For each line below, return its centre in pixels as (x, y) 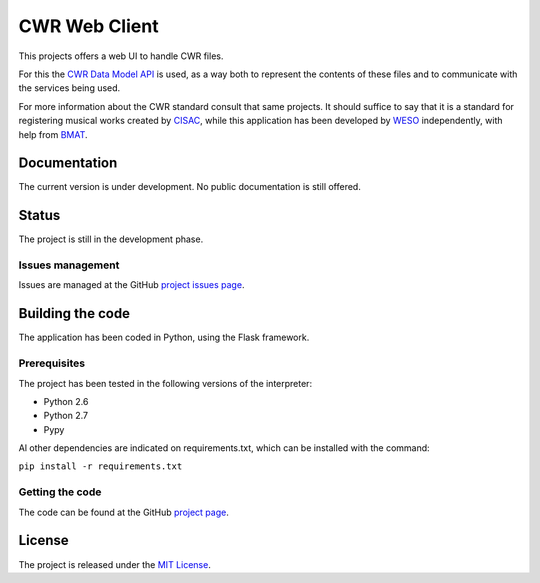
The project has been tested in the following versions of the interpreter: (165, 383)
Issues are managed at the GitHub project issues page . (131, 285)
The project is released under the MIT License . (115, 564)
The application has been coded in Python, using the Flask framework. (164, 337)
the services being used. (69, 88)
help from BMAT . (53, 134)
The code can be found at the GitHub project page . (123, 512)
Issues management (69, 265)
